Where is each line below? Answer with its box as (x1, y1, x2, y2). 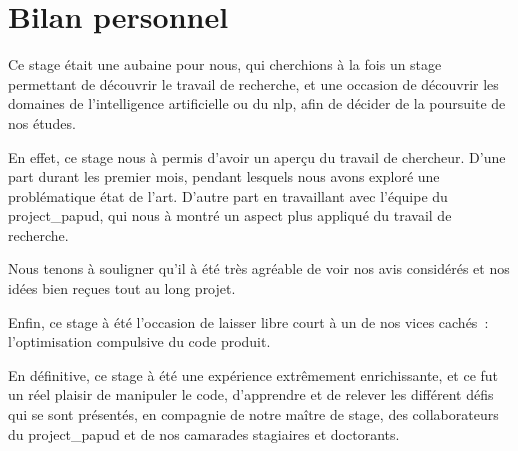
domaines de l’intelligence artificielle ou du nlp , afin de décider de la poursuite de (8, 93, 506, 114)
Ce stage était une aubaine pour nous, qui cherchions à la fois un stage (8, 54, 442, 75)
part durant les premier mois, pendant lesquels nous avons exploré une (8, 166, 440, 187)
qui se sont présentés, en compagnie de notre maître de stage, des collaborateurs (8, 404, 499, 425)
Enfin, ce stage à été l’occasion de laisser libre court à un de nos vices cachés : (8, 311, 489, 332)
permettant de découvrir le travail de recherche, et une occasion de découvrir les (8, 73, 499, 94)
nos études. (8, 112, 76, 133)
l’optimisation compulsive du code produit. (8, 331, 271, 352)
